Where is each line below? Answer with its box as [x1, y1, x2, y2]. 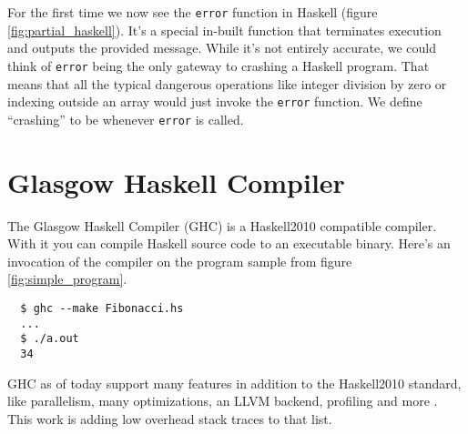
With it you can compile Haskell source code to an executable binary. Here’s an [7, 234, 451, 253]
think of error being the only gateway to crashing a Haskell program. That [7, 56, 430, 75]
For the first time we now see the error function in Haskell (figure [7, 3, 378, 21]
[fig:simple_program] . [7, 269, 127, 288]
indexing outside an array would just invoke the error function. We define [7, 92, 422, 111]
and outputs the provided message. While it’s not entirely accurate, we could [7, 38, 436, 57]
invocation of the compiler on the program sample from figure [7, 251, 352, 270]
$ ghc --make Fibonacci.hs [20, 301, 184, 315]
